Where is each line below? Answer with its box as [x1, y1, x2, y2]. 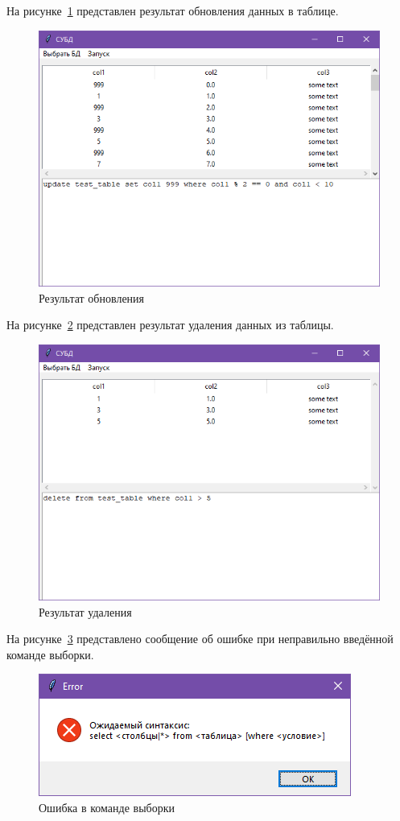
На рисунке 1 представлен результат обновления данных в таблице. [6, 2, 339, 19]
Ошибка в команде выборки [39, 799, 175, 816]
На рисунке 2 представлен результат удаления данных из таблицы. [6, 316, 334, 333]
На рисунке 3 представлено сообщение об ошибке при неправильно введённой [6, 630, 394, 647]
